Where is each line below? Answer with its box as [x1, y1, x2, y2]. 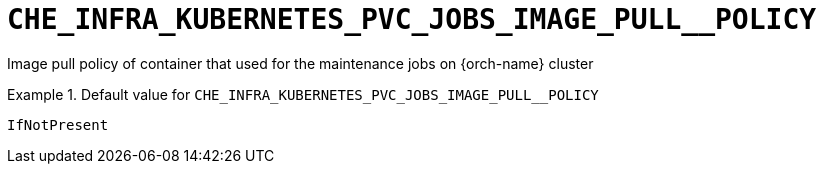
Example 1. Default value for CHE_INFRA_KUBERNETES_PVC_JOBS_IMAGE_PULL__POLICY [7, 85, 599, 103]
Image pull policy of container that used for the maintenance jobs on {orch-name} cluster [7, 54, 594, 72]
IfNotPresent [7, 116, 109, 133]
